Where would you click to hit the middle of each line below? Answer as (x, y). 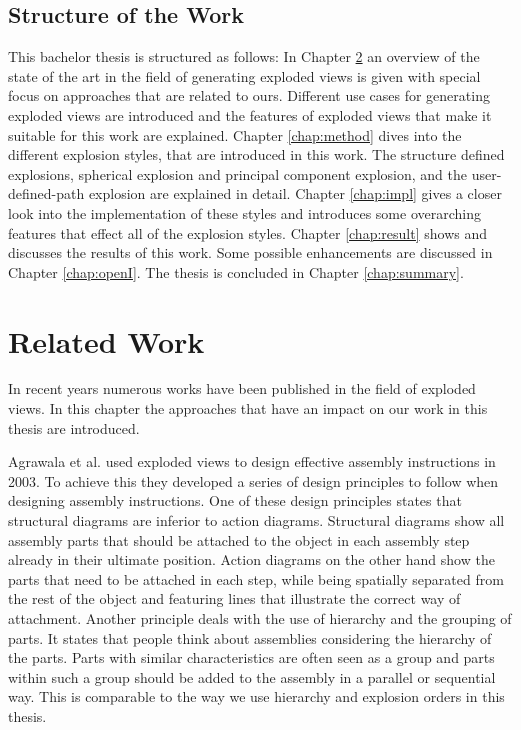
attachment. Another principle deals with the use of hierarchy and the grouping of (260, 617)
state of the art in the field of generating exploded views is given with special (244, 75)
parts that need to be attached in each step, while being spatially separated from (256, 578)
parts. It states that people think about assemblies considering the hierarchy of (250, 637)
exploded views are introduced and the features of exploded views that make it (250, 114)
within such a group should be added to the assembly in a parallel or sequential (252, 676)
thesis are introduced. (74, 427)
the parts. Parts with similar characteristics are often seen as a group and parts (251, 657)
